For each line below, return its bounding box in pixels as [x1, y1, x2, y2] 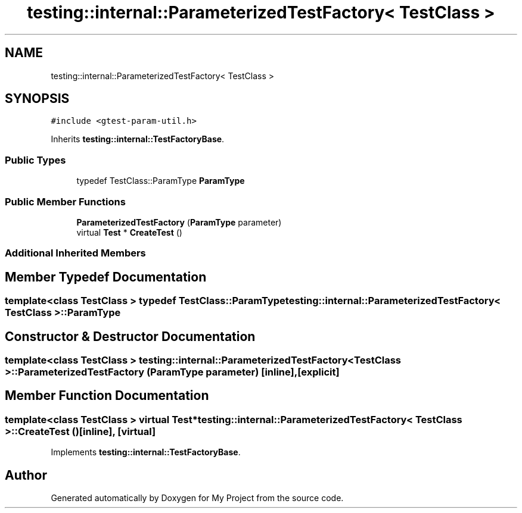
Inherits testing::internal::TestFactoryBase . [51, 134, 225, 145]
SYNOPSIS [5, 91, 70, 107]
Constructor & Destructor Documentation [5, 329, 256, 344]
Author [5, 467, 47, 483]
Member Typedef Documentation [5, 269, 207, 284]
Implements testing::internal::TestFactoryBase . [51, 447, 241, 458]
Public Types [5, 154, 66, 166]
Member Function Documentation [5, 388, 209, 403]
